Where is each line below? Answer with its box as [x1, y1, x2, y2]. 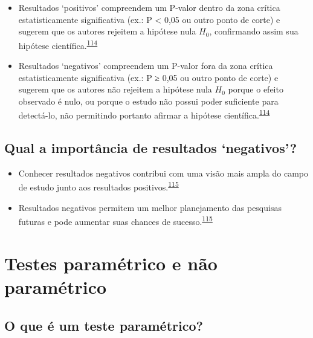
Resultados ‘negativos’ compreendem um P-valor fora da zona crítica [18, 59, 273, 72]
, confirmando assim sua [209, 25, 298, 37]
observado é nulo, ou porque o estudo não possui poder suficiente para [18, 94, 279, 107]
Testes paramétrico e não [4, 250, 218, 275]
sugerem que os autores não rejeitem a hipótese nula [18, 83, 212, 96]
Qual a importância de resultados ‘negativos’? [4, 138, 297, 157]
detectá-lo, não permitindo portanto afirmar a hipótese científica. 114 [18, 107, 270, 122]
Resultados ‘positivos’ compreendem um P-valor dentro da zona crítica [18, 1, 280, 13]
